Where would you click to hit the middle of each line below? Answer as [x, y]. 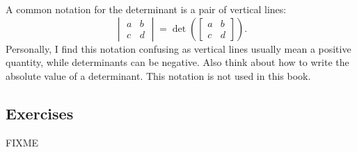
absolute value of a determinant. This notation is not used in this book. [158, 75]
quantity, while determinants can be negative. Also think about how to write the [177, 62]
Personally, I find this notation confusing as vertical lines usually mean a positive [178, 48]
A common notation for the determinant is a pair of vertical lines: [146, 9]
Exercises [40, 113]
